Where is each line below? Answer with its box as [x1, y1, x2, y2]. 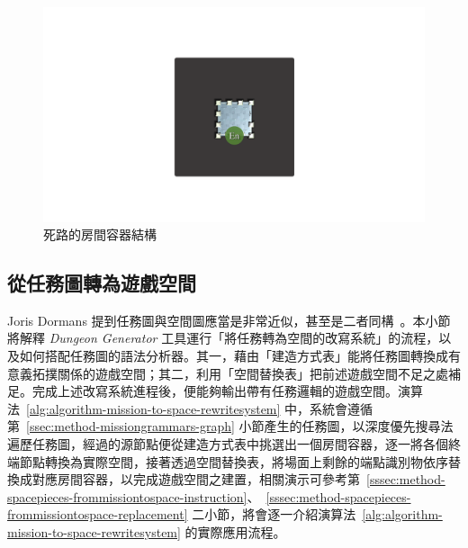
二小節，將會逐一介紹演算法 [192, 505, 356, 524]
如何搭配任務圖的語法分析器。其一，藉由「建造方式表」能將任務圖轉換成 [19, 346, 448, 365]
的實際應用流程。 [184, 523, 286, 542]
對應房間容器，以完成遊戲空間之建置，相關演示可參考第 [31, 470, 360, 489]
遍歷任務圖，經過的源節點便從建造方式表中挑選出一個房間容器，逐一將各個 [7, 435, 448, 454]
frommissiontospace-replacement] [7, 505, 188, 524]
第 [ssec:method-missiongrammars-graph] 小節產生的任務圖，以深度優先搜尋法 [7, 417, 454, 436]
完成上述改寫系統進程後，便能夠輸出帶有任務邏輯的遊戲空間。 [31, 382, 398, 400]
